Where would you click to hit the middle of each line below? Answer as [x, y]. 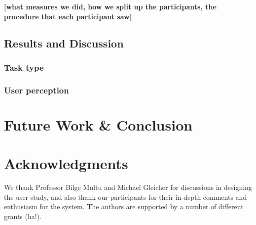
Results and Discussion [64, 43]
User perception [37, 90]
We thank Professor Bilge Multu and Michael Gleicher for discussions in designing [128, 187]
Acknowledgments [66, 163]
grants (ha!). [23, 216]
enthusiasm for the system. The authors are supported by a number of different [124, 206]
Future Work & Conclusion [98, 124]
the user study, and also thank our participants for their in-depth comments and [126, 197]
